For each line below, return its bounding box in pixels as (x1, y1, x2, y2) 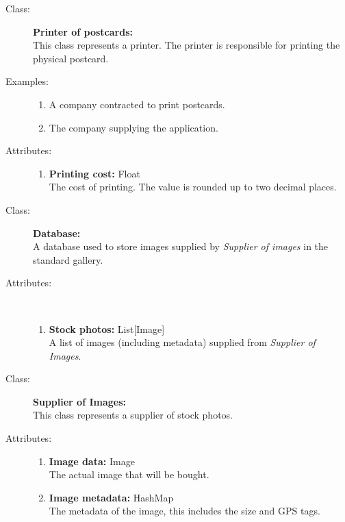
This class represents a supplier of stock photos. (33, 408, 233, 422)
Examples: (5, 74, 49, 88)
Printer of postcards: (33, 24, 133, 38)
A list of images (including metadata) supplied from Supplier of (49, 335, 316, 349)
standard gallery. (33, 252, 103, 266)
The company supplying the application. (49, 120, 218, 134)
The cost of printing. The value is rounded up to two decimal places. (49, 179, 337, 194)
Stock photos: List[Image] (49, 321, 165, 336)
